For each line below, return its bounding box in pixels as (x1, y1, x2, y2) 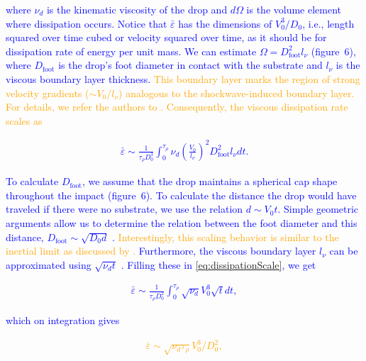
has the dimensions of (178, 16, 272, 30)
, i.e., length (302, 16, 355, 30)
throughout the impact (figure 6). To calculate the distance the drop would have (6, 187, 357, 202)
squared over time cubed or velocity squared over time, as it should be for (6, 30, 327, 45)
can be (329, 243, 358, 258)
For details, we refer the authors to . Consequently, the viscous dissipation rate (6, 99, 348, 114)
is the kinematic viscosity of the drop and (46, 2, 228, 16)
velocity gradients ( (6, 85, 89, 100)
